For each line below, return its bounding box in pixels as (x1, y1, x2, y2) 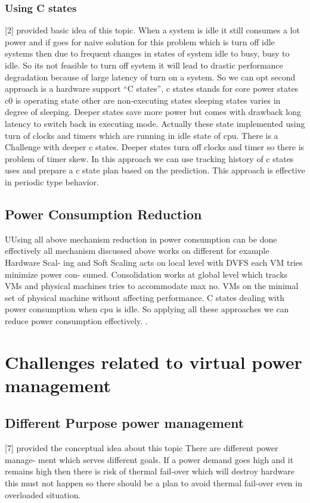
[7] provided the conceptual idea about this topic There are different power (5, 442, 278, 454)
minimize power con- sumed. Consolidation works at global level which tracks (5, 268, 288, 280)
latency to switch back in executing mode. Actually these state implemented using (5, 117, 305, 129)
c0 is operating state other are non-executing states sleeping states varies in (5, 94, 281, 106)
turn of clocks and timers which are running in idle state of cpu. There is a (5, 129, 278, 141)
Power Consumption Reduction (5, 204, 202, 223)
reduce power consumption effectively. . (5, 314, 148, 327)
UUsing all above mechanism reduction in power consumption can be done (5, 232, 277, 245)
